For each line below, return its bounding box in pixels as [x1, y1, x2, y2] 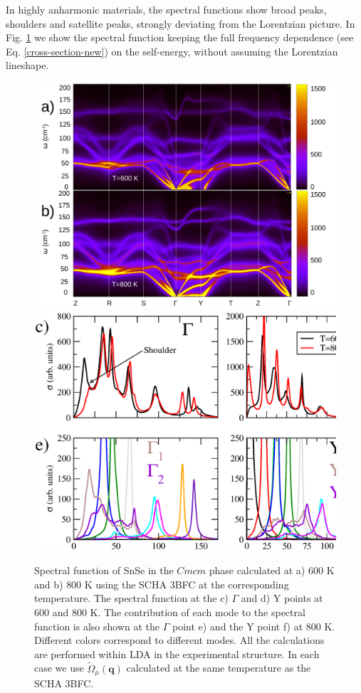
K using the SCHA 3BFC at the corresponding [84, 576, 289, 591]
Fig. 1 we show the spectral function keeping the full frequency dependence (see [6, 30, 354, 45]
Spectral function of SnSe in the [34, 563, 174, 578]
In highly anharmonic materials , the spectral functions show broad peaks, [6, 2, 327, 16]
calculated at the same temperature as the [126, 660, 311, 675]
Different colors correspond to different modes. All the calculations [34, 633, 325, 647]
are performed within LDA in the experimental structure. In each [34, 646, 320, 661]
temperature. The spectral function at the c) [34, 591, 229, 605]
